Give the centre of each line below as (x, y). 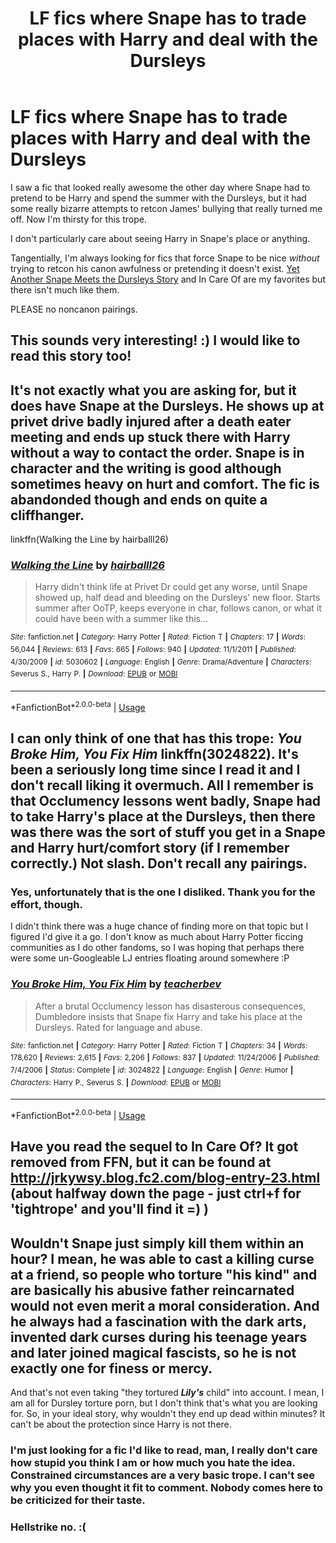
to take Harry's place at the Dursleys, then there (163, 817)
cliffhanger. (47, 515)
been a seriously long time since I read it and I (155, 770)
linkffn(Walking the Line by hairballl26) (89, 539)
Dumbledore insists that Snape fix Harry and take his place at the (168, 1016)
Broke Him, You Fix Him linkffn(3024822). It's (154, 754)
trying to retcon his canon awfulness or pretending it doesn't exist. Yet (155, 268)
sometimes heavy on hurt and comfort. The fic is (165, 483)
